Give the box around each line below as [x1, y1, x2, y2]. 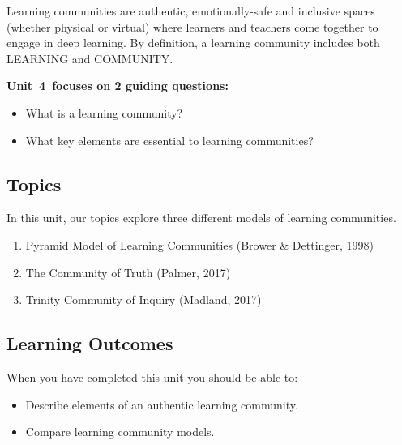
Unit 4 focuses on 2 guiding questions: [6, 77, 229, 94]
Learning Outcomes [6, 331, 173, 356]
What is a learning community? [25, 104, 183, 121]
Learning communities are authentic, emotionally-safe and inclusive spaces [6, 2, 375, 19]
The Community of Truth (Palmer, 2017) [25, 263, 231, 280]
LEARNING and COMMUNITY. [6, 49, 173, 66]
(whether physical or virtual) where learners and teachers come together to [6, 18, 378, 35]
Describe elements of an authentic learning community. [25, 396, 298, 413]
